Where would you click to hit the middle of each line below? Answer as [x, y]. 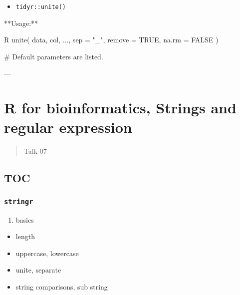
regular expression [68, 127]
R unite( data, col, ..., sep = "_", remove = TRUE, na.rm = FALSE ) [111, 40]
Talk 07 [35, 151]
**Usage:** [21, 23]
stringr [19, 201]
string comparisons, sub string [62, 286]
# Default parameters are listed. [54, 56]
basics [25, 219]
